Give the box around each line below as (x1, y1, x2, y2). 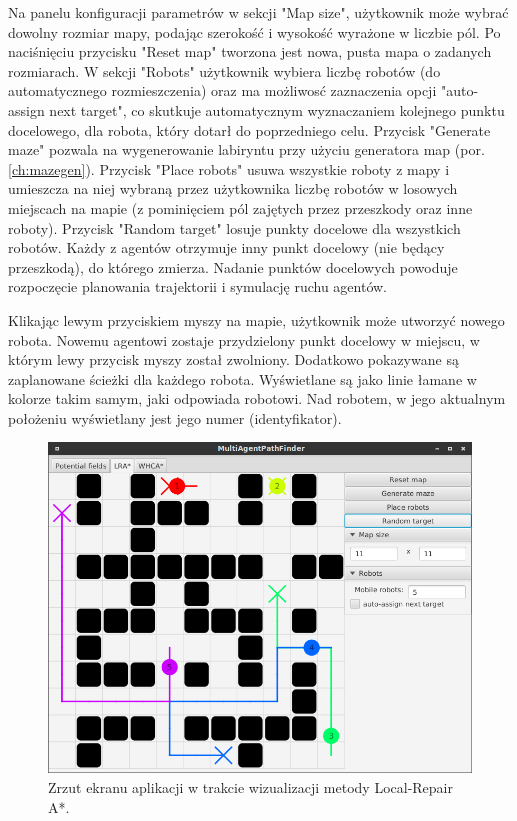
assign (8, 99, 45, 120)
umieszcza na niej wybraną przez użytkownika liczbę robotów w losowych (8, 178, 458, 199)
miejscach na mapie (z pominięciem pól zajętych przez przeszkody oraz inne (8, 197, 473, 218)
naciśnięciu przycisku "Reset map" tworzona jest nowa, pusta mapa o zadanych (8, 41, 492, 62)
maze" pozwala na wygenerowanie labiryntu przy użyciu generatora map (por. (8, 139, 485, 160)
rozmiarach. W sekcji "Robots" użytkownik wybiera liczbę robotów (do (8, 60, 441, 81)
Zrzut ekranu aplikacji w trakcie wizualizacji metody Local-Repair (48, 777, 453, 797)
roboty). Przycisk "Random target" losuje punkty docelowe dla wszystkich (8, 217, 461, 238)
